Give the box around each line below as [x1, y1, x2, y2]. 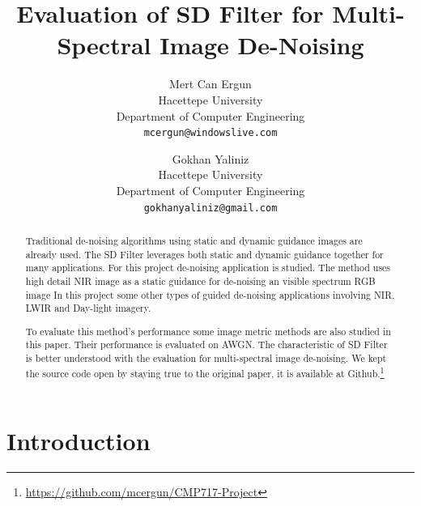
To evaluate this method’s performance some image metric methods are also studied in [25, 324, 391, 338]
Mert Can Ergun [169, 75, 252, 92]
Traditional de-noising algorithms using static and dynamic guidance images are [25, 233, 363, 247]
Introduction [6, 424, 151, 457]
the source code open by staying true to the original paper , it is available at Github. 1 [25, 364, 385, 380]
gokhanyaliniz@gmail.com [143, 202, 278, 214]
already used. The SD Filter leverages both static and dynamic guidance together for [25, 247, 384, 261]
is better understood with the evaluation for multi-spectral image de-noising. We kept [25, 351, 387, 365]
